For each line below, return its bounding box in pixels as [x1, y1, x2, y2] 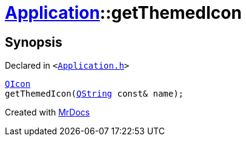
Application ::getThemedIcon [5, 2, 242, 23]
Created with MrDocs [5, 107, 90, 118]
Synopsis [5, 34, 62, 50]
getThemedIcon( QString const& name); [5, 89, 184, 99]
